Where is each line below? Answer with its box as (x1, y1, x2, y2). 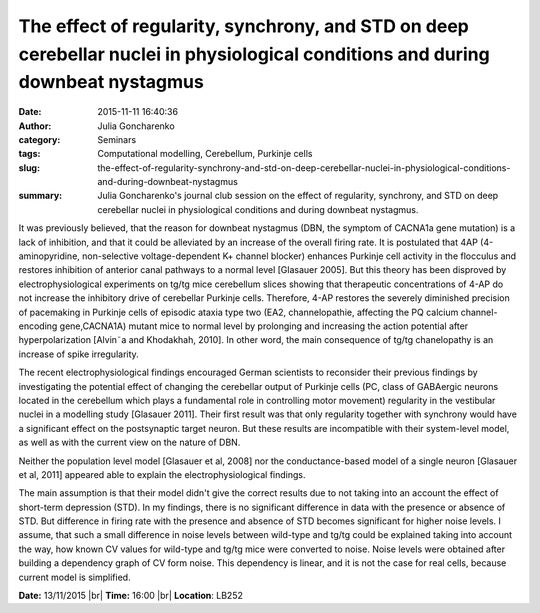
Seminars (97, 133, 137, 145)
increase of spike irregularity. (18, 348, 139, 360)
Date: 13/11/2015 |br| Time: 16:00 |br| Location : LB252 (18, 590, 244, 602)
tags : (18, 148, 41, 160)
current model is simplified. (18, 571, 131, 583)
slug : (18, 161, 40, 174)
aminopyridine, (18, 250, 80, 262)
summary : (18, 190, 63, 202)
